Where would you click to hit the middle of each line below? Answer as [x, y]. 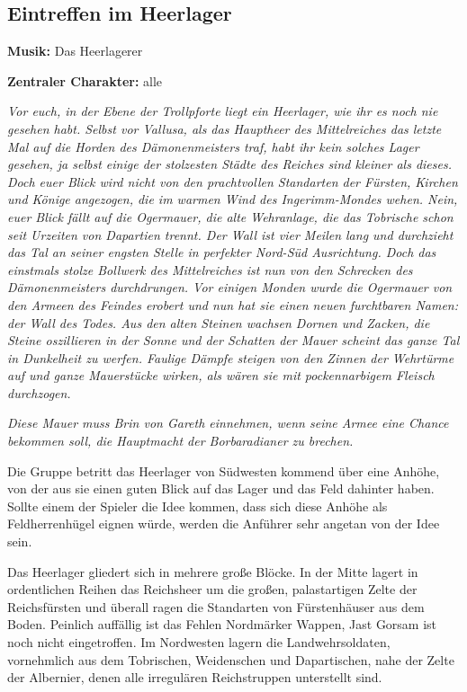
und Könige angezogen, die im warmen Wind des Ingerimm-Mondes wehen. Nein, [233, 199]
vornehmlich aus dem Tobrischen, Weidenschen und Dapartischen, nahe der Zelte [231, 659]
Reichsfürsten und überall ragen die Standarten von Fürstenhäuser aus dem [216, 606]
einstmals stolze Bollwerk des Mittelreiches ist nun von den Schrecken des [210, 269]
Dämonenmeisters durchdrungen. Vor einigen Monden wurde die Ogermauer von [230, 287]
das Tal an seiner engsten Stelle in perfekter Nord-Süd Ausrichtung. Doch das [222, 252]
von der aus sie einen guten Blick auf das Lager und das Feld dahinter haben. [221, 488]
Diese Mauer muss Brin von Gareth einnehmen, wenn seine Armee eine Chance [228, 423]
